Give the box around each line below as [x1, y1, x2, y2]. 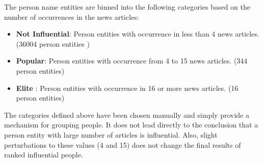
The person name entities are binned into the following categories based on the [4, 2, 251, 12]
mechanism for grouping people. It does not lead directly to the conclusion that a [4, 119, 258, 130]
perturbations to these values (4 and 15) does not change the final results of [4, 139, 241, 150]
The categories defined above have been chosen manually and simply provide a [4, 109, 249, 120]
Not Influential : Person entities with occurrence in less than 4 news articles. [16, 28, 259, 39]
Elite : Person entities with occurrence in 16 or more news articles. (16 [16, 82, 239, 93]
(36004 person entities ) [16, 38, 90, 49]
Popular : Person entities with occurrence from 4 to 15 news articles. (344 [16, 55, 248, 66]
